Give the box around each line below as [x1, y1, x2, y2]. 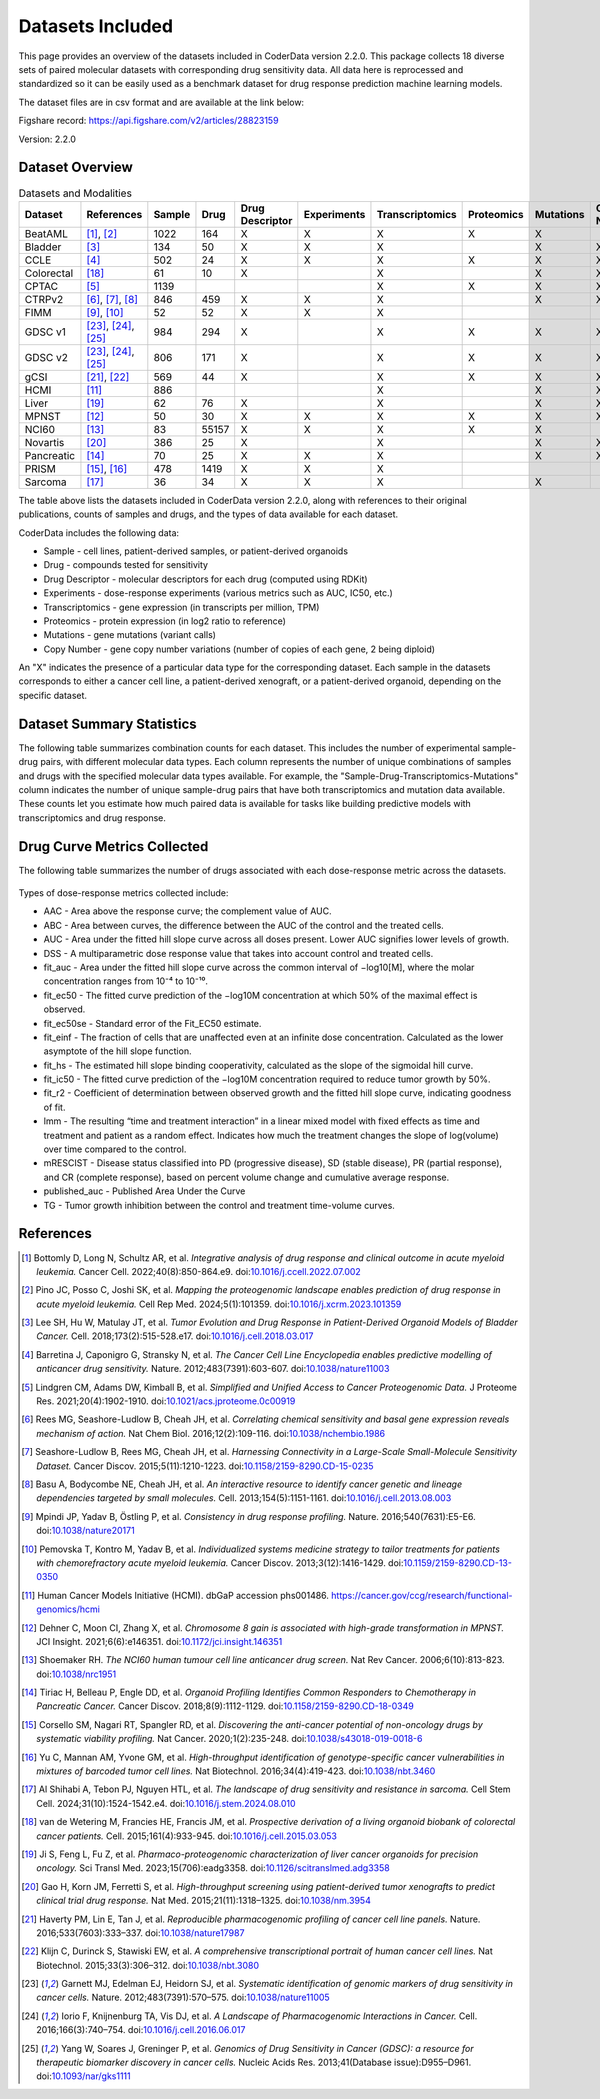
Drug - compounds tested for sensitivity [43, 559, 209, 571]
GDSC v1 [24, 325, 67, 339]
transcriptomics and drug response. [18, 811, 167, 824]
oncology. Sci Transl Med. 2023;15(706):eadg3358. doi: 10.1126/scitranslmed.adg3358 [36, 1862, 390, 1874]
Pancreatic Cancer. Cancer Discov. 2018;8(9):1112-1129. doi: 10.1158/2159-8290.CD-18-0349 [36, 1700, 414, 1712]
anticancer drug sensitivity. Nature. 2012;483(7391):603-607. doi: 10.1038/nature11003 [36, 1363, 390, 1375]
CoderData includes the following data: [18, 526, 180, 539]
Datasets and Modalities [18, 186, 132, 200]
